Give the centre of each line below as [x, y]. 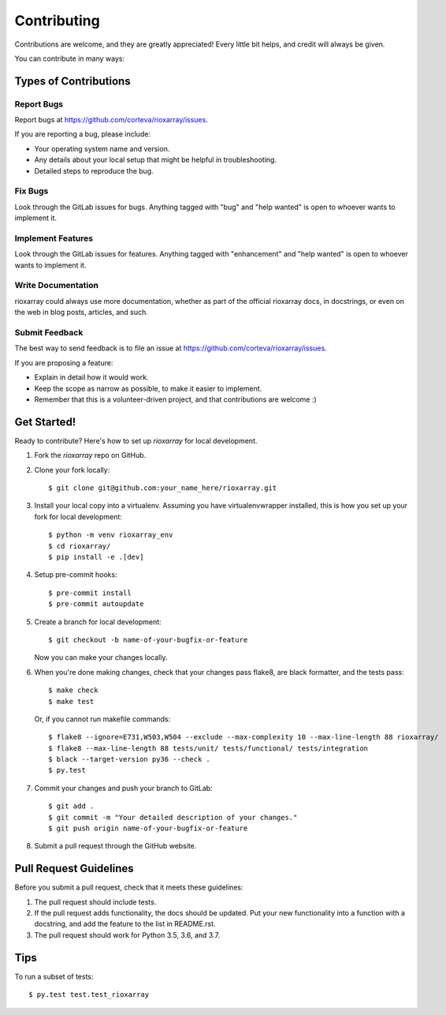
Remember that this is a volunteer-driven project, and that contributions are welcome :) [175, 399]
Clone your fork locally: [72, 470]
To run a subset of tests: [54, 976]
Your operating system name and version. [102, 148]
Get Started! [45, 422]
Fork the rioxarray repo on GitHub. [90, 455]
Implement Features [54, 238]
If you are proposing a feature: [64, 362]
